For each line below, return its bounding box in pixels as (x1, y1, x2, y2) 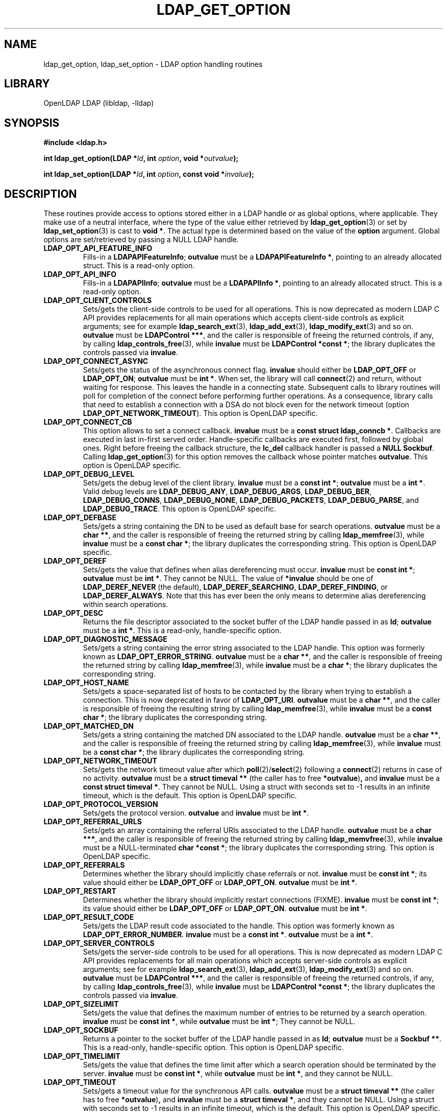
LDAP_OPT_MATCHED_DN (43, 722, 134, 731)
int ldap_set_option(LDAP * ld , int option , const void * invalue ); (43, 170, 254, 179)
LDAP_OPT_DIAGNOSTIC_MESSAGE (43, 635, 167, 644)
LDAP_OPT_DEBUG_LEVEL (43, 470, 135, 479)
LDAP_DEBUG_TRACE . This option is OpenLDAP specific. (83, 504, 276, 514)
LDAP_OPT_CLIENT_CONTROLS (43, 296, 152, 305)
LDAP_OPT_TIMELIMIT (43, 1052, 120, 1061)
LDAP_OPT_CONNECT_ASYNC (43, 357, 148, 366)
